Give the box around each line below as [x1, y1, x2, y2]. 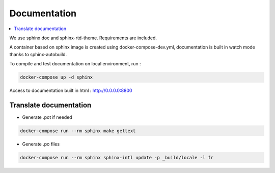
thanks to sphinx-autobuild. [9, 51, 67, 57]
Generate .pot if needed [22, 114, 72, 120]
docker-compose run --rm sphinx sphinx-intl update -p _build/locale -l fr [20, 155, 214, 160]
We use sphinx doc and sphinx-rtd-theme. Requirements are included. [9, 35, 157, 41]
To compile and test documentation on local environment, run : [9, 61, 141, 67]
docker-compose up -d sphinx [20, 75, 93, 80]
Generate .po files [22, 141, 60, 147]
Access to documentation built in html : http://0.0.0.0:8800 [9, 87, 132, 94]
